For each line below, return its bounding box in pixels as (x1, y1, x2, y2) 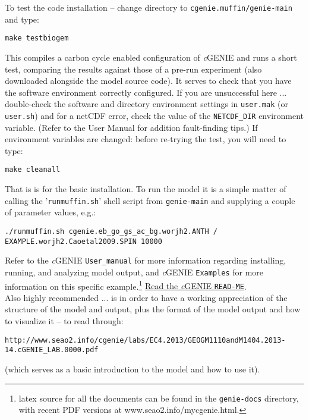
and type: (5, 12, 39, 25)
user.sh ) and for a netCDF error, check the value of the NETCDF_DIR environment (5, 109, 304, 121)
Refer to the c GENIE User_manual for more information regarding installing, (5, 254, 286, 267)
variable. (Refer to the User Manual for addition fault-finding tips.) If (5, 121, 258, 133)
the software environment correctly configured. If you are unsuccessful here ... (5, 86, 287, 98)
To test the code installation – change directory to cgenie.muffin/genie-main (5, 1, 292, 13)
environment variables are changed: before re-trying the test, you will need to (5, 133, 286, 145)
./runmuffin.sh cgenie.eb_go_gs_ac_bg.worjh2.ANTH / (5, 227, 217, 236)
